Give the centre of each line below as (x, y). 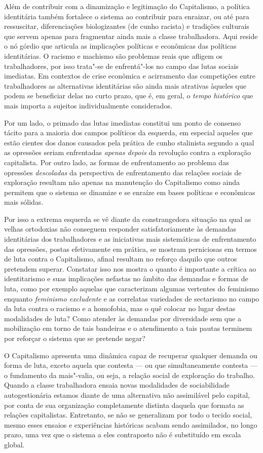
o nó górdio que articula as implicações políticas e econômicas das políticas (120, 46)
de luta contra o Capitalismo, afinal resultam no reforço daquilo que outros (121, 259)
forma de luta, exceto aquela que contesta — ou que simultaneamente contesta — (131, 365)
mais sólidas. (24, 202)
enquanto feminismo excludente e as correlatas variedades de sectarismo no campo (132, 298)
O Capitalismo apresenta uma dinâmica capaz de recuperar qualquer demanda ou (131, 355)
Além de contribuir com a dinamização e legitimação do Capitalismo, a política (127, 6)
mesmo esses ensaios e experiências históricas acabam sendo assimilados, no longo (131, 424)
